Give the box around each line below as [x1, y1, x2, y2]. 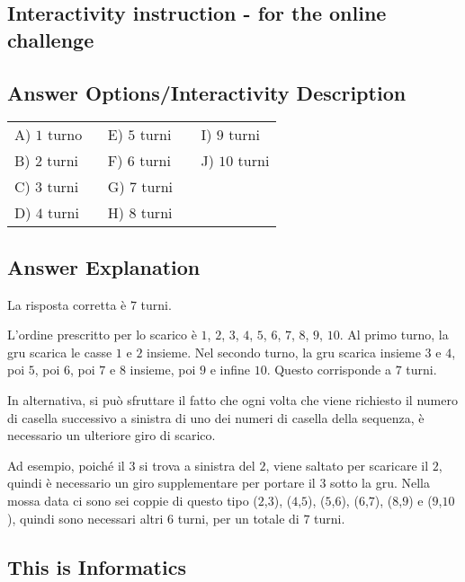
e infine [210, 360, 250, 379]
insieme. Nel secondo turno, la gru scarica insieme [147, 342, 421, 361]
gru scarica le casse [7, 342, 112, 361]
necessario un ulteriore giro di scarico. [7, 426, 216, 445]
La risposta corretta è [7, 295, 127, 313]
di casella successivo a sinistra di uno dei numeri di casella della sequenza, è [7, 408, 425, 427]
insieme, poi [130, 360, 196, 379]
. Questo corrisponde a [266, 360, 391, 379]
